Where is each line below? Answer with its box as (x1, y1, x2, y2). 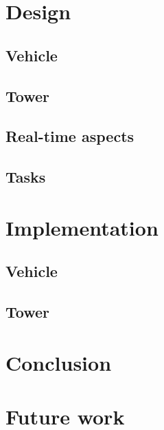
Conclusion (5, 348, 112, 376)
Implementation (5, 213, 159, 241)
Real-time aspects (5, 125, 134, 147)
